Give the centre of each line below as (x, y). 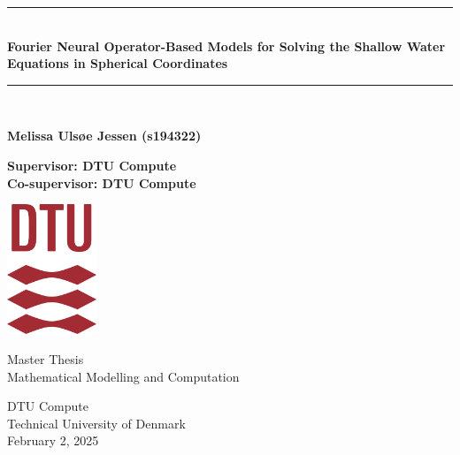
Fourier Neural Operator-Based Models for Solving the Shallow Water (226, 45)
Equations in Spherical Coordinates (118, 63)
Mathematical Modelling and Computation (123, 376)
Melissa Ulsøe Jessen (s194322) (104, 136)
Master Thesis (46, 358)
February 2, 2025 (53, 440)
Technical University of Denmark (96, 423)
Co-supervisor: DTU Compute (102, 182)
